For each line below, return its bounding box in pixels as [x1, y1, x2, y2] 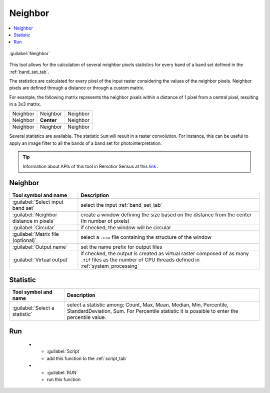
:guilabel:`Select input [12, 198, 63, 205]
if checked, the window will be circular [80, 224, 171, 231]
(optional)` [12, 237, 37, 244]
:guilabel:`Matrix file [12, 230, 59, 237]
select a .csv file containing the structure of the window [80, 233, 212, 240]
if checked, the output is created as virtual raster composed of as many [80, 250, 249, 257]
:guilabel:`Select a [12, 304, 54, 311]
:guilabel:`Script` [46, 348, 81, 354]
